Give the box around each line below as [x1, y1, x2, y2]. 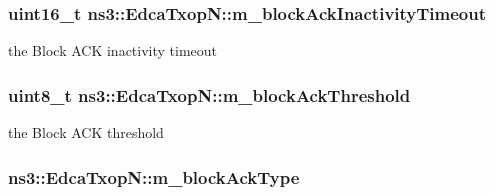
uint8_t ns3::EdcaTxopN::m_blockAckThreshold [8, 82, 411, 107]
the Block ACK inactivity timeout [8, 40, 218, 61]
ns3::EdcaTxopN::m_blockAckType [8, 164, 300, 189]
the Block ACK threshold [8, 122, 164, 143]
